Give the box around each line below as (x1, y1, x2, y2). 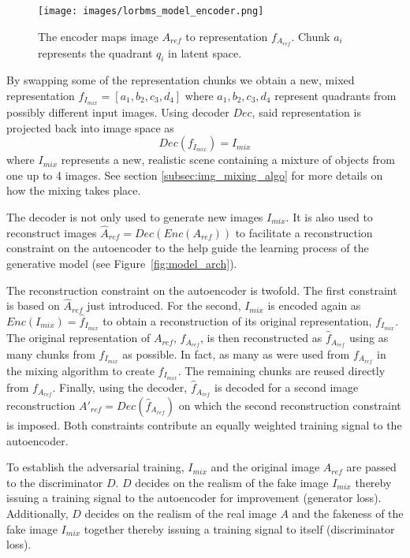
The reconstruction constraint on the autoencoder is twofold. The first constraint (6, 281, 397, 298)
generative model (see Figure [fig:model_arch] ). (6, 255, 237, 271)
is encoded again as (267, 297, 361, 314)
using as (349, 329, 389, 346)
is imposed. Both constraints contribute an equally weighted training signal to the (6, 416, 402, 433)
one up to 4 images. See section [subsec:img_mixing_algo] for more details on (6, 166, 383, 183)
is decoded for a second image (214, 379, 359, 396)
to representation (185, 28, 268, 44)
